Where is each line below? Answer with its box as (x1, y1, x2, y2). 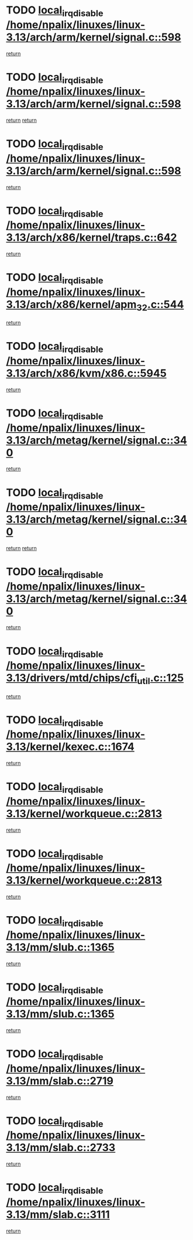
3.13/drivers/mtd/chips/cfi (6, 671, 137, 685)
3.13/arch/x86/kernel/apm (6, 298, 137, 311)
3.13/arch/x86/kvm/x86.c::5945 (6, 367, 167, 380)
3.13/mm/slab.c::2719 (6, 1074, 114, 1087)
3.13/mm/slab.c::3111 (6, 1208, 110, 1221)
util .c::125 (137, 671, 184, 686)
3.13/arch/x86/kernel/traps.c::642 (6, 231, 177, 244)
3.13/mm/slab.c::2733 (6, 1141, 116, 1154)
